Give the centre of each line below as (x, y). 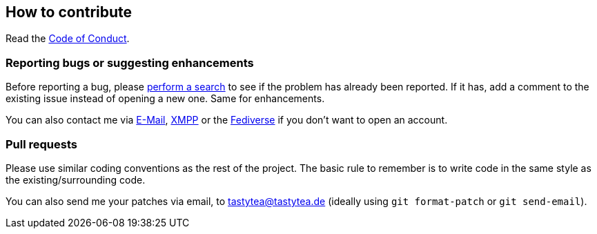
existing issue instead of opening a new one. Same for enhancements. (165, 99)
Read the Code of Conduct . (68, 39)
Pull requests (41, 144)
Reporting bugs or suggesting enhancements (130, 62)
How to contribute (69, 12)
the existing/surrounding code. (76, 179)
